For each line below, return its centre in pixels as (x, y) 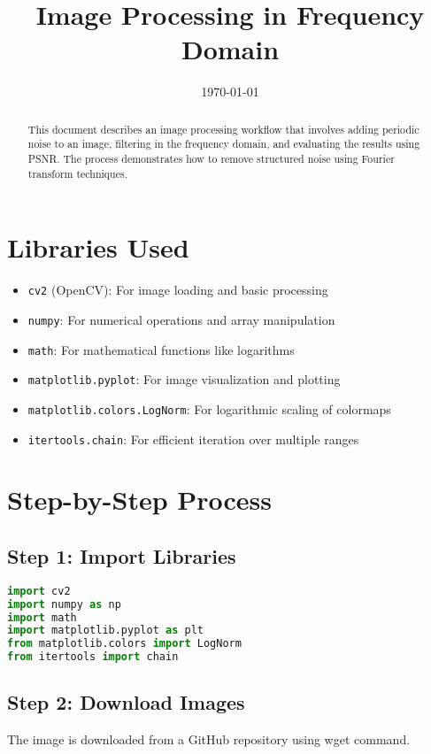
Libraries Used (98, 247)
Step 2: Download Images (126, 702)
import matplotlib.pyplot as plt (105, 631)
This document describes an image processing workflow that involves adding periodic (223, 129)
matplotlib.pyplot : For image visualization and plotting (184, 379)
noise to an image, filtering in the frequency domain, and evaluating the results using (224, 144)
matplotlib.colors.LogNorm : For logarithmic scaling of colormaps (209, 408)
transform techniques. (77, 173)
